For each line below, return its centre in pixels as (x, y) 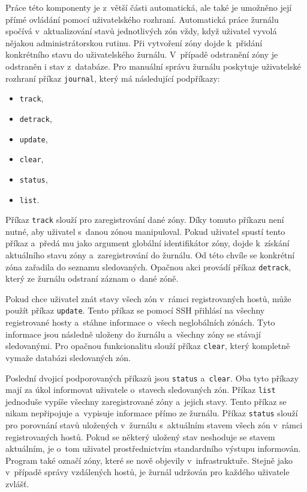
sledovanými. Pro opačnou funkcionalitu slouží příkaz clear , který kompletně (148, 346)
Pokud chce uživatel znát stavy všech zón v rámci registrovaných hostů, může (148, 298)
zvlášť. (17, 484)
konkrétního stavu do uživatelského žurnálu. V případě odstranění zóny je (142, 54)
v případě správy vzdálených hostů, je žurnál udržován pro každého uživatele (148, 472)
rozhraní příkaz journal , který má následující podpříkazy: (113, 78)
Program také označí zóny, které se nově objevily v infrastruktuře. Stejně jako (149, 460)
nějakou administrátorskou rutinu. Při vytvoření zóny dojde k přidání (134, 42)
